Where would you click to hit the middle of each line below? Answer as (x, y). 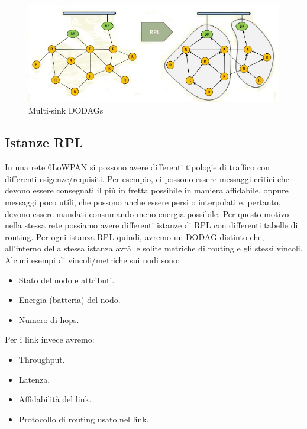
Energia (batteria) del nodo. (70, 300)
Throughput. (42, 359)
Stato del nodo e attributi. (67, 280)
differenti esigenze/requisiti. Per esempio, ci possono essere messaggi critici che (147, 178)
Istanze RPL (44, 142)
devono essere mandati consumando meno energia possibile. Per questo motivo (147, 213)
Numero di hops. (49, 319)
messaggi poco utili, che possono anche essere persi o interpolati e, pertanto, (143, 201)
